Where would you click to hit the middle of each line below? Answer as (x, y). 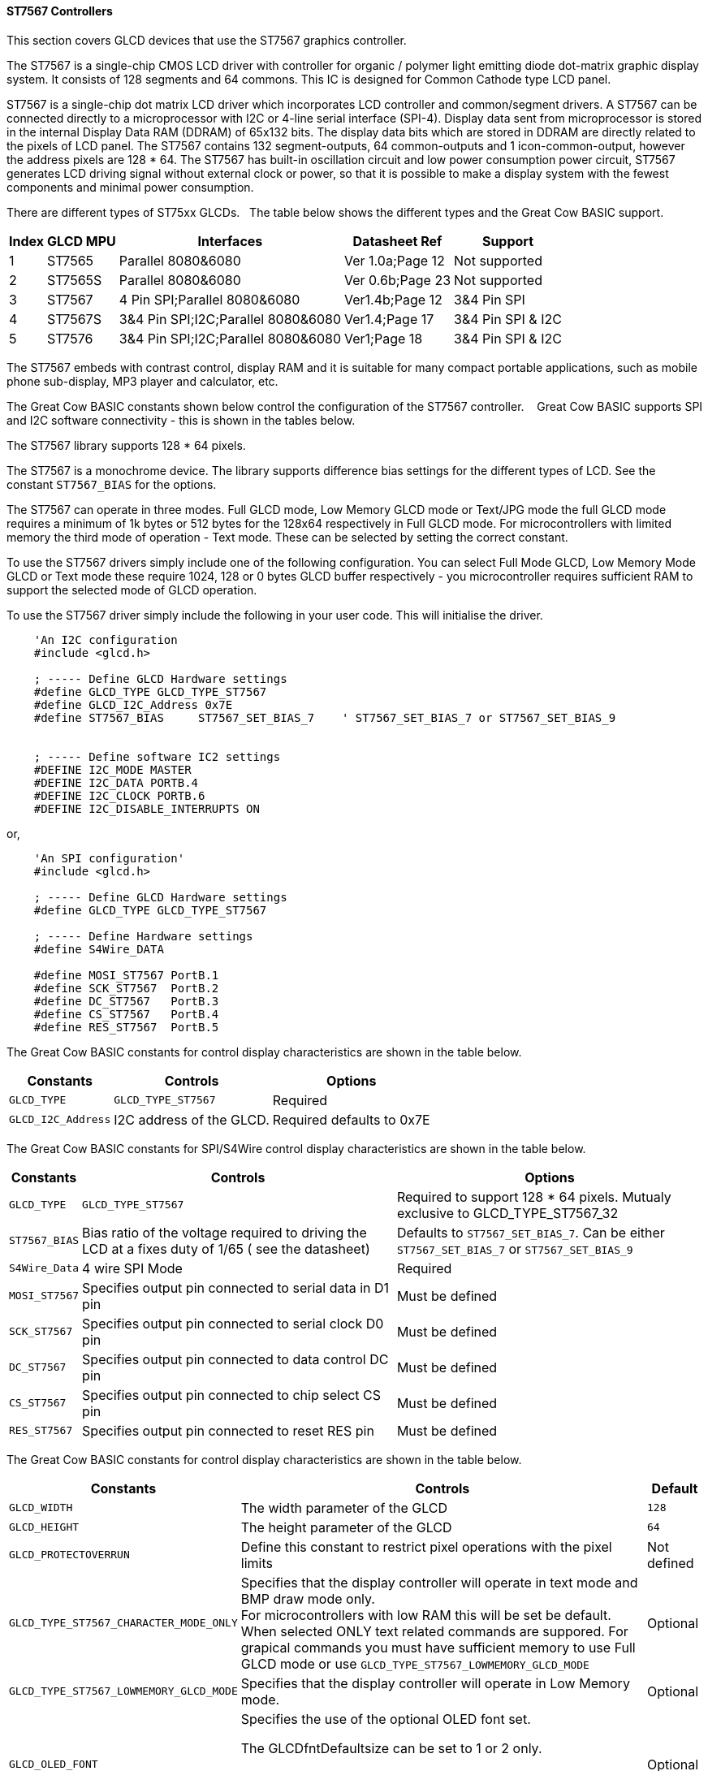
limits (257, 1563)
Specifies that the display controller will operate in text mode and (439, 1582)
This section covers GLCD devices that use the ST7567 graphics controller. (207, 40)
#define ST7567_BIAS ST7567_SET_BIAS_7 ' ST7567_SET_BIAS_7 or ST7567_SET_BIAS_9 (325, 717)
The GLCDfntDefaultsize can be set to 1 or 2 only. (391, 1748)
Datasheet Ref (397, 241)
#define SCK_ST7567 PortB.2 (126, 988)
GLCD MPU (82, 241)
